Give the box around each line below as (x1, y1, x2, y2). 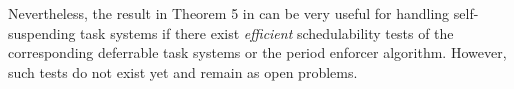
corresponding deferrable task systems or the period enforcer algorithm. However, (8, 42, 507, 63)
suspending (8, 22, 76, 43)
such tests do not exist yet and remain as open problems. (8, 61, 358, 82)
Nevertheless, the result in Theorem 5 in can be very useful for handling (8, 3, 450, 23)
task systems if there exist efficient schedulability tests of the (80, 22, 454, 43)
